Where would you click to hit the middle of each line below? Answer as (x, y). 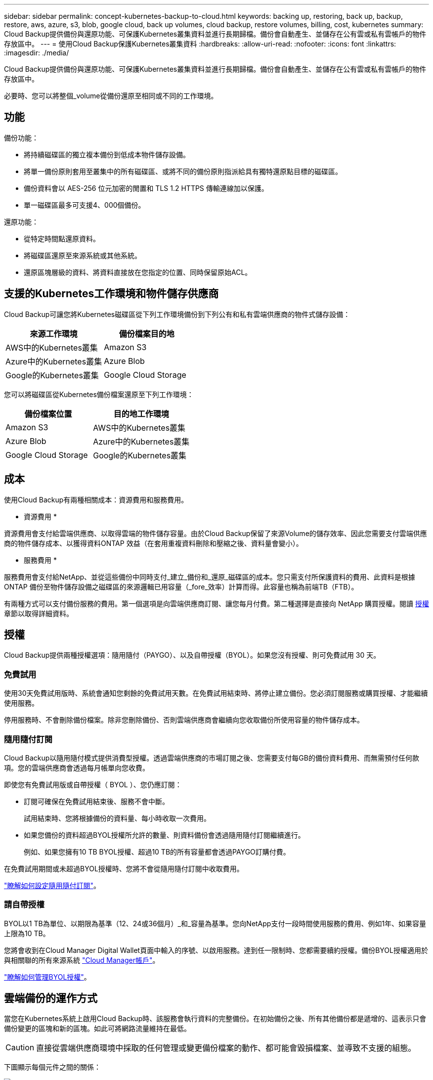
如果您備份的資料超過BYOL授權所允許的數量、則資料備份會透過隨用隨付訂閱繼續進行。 (164, 835)
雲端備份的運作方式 (51, 998)
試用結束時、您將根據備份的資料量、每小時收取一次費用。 (117, 818)
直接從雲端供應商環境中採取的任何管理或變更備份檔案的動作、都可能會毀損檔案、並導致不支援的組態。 (226, 1048)
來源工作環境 (54, 334)
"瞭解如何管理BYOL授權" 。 (47, 977)
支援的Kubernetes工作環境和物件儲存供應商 (111, 294)
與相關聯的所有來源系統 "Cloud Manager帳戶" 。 (82, 960)
